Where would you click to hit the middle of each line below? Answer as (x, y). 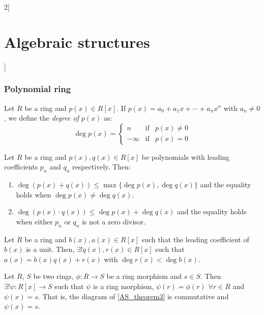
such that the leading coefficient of (195, 239)
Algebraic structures (77, 41)
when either (34, 221)
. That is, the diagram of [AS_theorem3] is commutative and (133, 296)
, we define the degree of (41, 118)
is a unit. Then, (50, 249)
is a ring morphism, (124, 286)
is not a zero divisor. (114, 221)
